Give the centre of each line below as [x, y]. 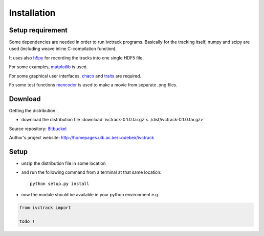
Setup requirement [38, 30]
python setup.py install [60, 184]
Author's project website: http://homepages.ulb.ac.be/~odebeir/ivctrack [82, 138]
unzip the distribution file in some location [64, 163]
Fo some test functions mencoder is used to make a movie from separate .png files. [93, 85]
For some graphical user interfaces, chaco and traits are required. [75, 76]
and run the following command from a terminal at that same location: [91, 172]
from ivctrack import [45, 208]
